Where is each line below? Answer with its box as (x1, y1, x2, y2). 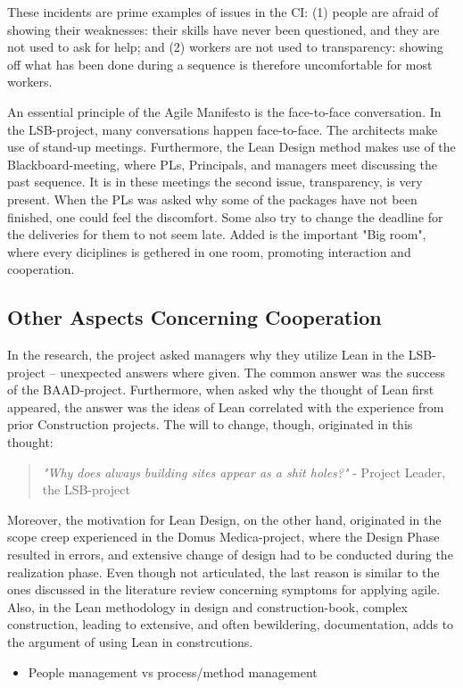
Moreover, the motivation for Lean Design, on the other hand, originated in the (7, 510, 442, 528)
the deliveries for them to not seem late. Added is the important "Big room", (7, 225, 426, 244)
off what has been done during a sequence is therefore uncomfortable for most (7, 54, 433, 73)
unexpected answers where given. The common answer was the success (60, 362, 445, 381)
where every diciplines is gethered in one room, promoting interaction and (7, 242, 411, 261)
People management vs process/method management (28, 662, 318, 681)
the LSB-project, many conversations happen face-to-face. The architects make (7, 120, 438, 138)
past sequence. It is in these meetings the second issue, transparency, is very (7, 172, 423, 191)
